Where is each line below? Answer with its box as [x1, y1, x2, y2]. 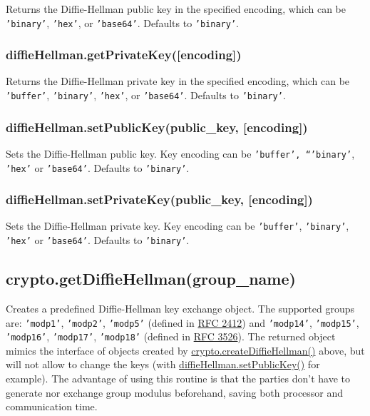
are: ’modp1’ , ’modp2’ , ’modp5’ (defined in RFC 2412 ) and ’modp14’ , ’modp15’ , [6, 315, 359, 330]
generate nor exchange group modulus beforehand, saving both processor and [6, 385, 344, 400]
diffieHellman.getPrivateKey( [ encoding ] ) [6, 46, 242, 64]
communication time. [6, 399, 98, 414]
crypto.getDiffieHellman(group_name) [6, 268, 296, 290]
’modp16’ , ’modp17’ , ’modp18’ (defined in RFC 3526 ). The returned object [6, 329, 336, 344]
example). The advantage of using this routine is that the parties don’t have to [6, 371, 350, 386]
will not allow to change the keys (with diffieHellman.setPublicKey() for [6, 357, 320, 372]
